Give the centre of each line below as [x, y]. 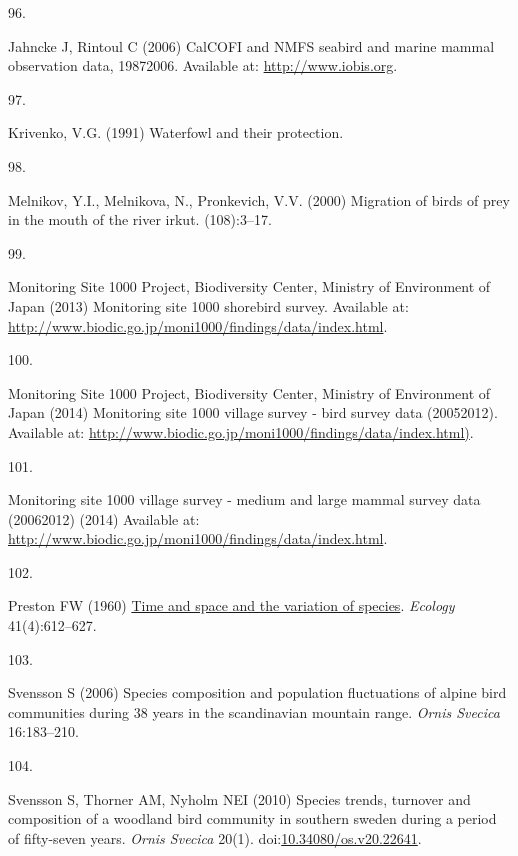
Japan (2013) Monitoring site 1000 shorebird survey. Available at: [208, 305]
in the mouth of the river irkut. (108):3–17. [140, 219]
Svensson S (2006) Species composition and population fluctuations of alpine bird [257, 692]
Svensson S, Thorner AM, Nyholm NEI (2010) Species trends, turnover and [239, 798]
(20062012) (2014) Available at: [104, 518]
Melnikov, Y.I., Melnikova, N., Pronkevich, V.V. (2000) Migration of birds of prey [259, 199]
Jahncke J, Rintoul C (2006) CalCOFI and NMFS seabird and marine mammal [251, 45]
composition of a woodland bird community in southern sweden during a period [252, 818]
